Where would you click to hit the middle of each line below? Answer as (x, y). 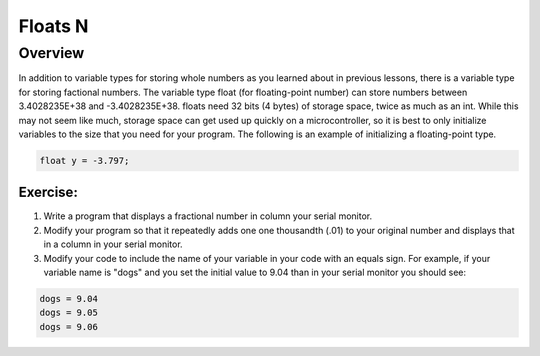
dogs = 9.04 (69, 298)
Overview (51, 53)
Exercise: (48, 192)
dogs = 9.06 (69, 326)
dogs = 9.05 (69, 313)
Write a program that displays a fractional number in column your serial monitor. (208, 216)
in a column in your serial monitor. (113, 244)
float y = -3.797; (84, 160)
